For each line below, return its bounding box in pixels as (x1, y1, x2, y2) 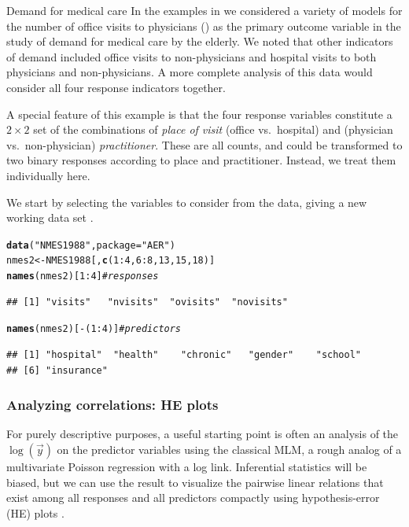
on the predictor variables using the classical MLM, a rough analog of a (57, 440, 402, 457)
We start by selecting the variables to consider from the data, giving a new (6, 193, 367, 210)
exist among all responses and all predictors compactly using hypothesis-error (6, 489, 380, 506)
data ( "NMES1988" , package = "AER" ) (6, 239, 175, 251)
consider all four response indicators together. (6, 79, 226, 95)
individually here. (6, 167, 90, 183)
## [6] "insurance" (6, 364, 108, 376)
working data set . (6, 209, 94, 226)
